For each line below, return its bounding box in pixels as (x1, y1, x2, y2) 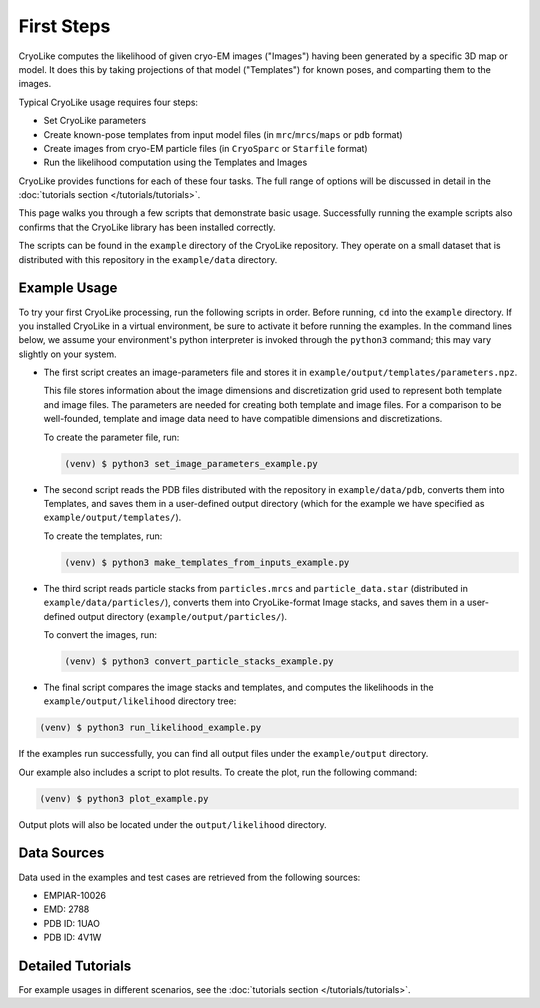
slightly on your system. (18, 348, 117, 360)
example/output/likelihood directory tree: (43, 695, 237, 707)
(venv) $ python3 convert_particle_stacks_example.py (64, 655, 334, 667)
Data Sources (18, 845, 105, 862)
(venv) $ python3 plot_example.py (39, 793, 209, 804)
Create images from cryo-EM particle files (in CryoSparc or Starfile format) (43, 142, 369, 154)
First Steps (18, 15, 111, 37)
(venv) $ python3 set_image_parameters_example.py (64, 458, 319, 469)
